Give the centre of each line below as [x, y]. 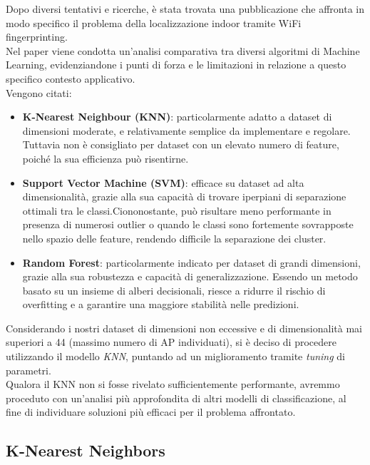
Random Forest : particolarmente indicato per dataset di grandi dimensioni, [191, 262]
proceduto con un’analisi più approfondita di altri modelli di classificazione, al [176, 398]
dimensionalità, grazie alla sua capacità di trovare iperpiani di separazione [184, 196]
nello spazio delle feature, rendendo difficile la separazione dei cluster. [174, 238]
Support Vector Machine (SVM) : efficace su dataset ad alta [163, 182]
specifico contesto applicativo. [71, 78]
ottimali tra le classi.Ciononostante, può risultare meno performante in [177, 210]
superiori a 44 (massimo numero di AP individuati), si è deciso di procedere [171, 342]
